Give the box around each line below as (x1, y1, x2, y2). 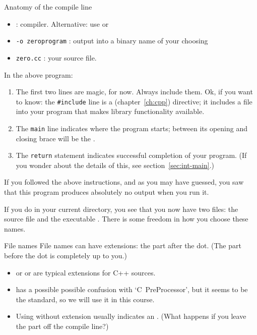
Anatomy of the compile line (4, 2, 92, 12)
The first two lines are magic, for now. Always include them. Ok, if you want (16, 86, 253, 97)
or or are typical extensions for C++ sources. (16, 267, 156, 277)
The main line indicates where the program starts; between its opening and (16, 123, 248, 133)
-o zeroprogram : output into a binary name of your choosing (16, 35, 208, 46)
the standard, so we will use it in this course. (16, 294, 155, 304)
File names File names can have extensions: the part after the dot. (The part (4, 240, 241, 251)
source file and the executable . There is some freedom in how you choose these (4, 213, 248, 224)
